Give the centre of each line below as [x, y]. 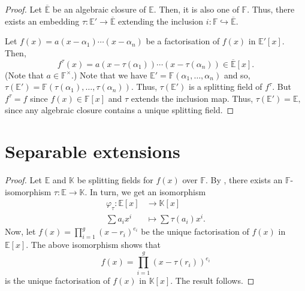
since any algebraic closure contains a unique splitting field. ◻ [120, 110]
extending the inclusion [161, 21]
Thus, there [273, 9]
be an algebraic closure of [99, 9]
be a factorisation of [183, 41]
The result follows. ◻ [215, 280]
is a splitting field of [225, 87]
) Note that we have [110, 75]
